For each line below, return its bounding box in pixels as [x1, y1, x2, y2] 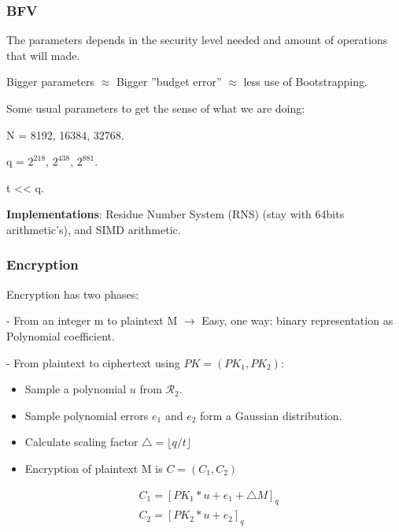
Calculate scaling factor [24, 433, 139, 450]
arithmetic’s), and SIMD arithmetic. [6, 221, 181, 237]
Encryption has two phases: [6, 285, 139, 302]
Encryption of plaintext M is [24, 459, 163, 476]
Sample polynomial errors [24, 407, 149, 423]
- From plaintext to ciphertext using [6, 354, 180, 370]
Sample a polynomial [24, 381, 127, 397]
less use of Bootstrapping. [243, 73, 368, 90]
